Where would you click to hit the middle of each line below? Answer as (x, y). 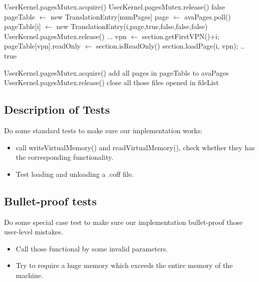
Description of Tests (57, 109)
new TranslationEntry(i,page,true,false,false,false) (132, 26)
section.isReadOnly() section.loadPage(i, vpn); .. (170, 46)
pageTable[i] (23, 26)
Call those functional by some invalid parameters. (92, 248)
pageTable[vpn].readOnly (42, 46)
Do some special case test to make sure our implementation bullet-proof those (123, 222)
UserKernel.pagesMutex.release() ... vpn (65, 36)
